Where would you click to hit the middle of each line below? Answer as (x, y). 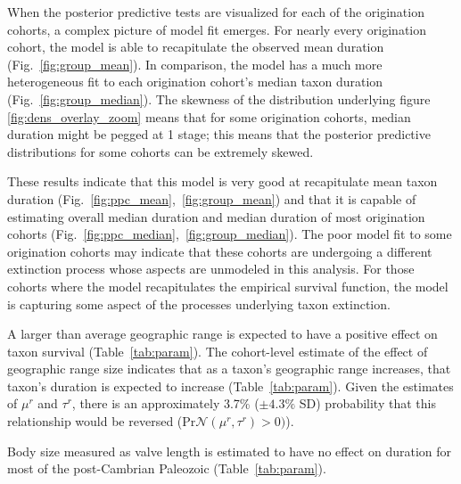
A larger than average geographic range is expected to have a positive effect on (222, 334)
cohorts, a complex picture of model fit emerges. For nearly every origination (217, 29)
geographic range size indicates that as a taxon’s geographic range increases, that (229, 369)
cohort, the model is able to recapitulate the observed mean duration (196, 47)
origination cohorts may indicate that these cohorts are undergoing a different (220, 251)
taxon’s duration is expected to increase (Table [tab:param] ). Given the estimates (230, 386)
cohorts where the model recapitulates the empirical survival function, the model (228, 286)
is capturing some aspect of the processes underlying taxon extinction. (199, 304)
